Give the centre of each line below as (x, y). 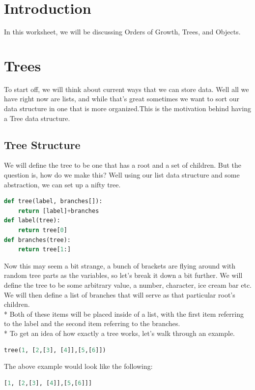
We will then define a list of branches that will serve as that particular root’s (120, 294)
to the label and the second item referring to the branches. (92, 323)
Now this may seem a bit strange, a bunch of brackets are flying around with (120, 265)
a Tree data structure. (37, 118)
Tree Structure (42, 144)
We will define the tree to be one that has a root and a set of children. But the (123, 165)
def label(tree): (32, 221)
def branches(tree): (38, 240)
